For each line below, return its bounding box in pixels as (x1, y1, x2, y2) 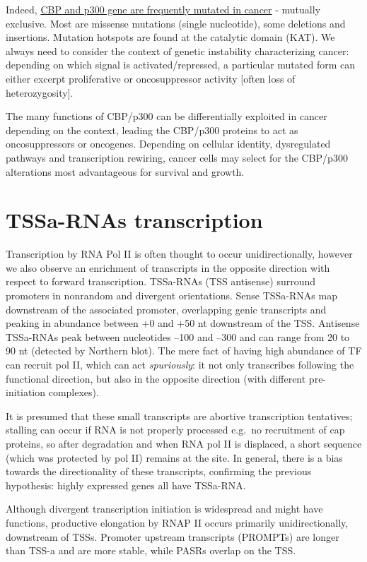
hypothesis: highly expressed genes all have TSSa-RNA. (6, 477, 246, 492)
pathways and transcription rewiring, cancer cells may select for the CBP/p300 (6, 150, 348, 165)
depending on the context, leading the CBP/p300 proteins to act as (6, 122, 298, 137)
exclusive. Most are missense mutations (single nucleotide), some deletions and (6, 16, 346, 30)
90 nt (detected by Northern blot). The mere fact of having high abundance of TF (6, 343, 362, 358)
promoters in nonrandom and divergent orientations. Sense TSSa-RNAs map (6, 288, 337, 303)
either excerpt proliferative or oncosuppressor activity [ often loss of (6, 71, 296, 85)
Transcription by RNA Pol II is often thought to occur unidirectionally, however (6, 246, 353, 261)
